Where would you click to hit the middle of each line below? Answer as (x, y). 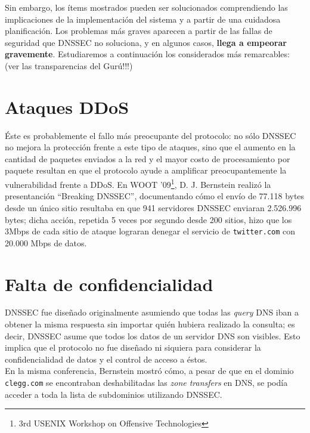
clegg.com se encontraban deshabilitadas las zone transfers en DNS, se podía (146, 383)
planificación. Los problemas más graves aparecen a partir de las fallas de (139, 31)
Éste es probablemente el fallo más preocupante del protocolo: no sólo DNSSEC (151, 135)
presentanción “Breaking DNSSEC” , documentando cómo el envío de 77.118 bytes (155, 196)
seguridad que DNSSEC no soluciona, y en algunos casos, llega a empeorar (146, 42)
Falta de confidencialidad (109, 284)
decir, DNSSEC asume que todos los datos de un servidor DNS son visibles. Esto (153, 335)
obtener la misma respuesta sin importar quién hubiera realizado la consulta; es (150, 324)
